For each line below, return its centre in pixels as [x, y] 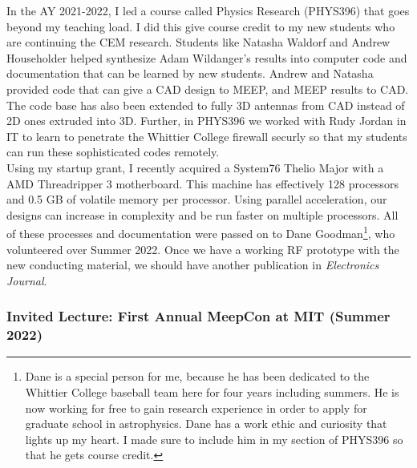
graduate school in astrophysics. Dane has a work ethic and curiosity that [206, 424]
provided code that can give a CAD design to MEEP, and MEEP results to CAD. [208, 89]
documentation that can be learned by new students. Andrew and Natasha [190, 73]
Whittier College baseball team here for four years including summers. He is [212, 392]
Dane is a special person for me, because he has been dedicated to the [197, 376]
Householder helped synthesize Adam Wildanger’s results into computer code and [207, 57]
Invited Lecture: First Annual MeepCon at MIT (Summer [198, 316]
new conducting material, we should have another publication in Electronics [193, 265]
